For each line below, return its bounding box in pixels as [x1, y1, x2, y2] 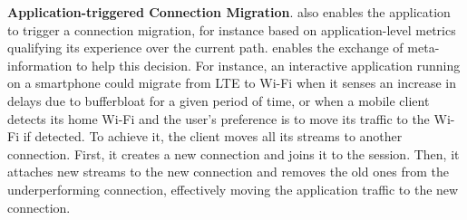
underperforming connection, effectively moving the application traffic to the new [7, 179, 459, 198]
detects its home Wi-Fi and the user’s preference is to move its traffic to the [7, 109, 430, 128]
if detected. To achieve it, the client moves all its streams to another [23, 127, 403, 146]
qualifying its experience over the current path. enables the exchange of [7, 38, 404, 57]
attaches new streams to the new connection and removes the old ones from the [7, 162, 449, 181]
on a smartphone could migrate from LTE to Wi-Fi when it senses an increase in [7, 73, 456, 92]
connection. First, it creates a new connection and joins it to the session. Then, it [7, 144, 460, 163]
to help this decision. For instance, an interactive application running [75, 55, 461, 74]
